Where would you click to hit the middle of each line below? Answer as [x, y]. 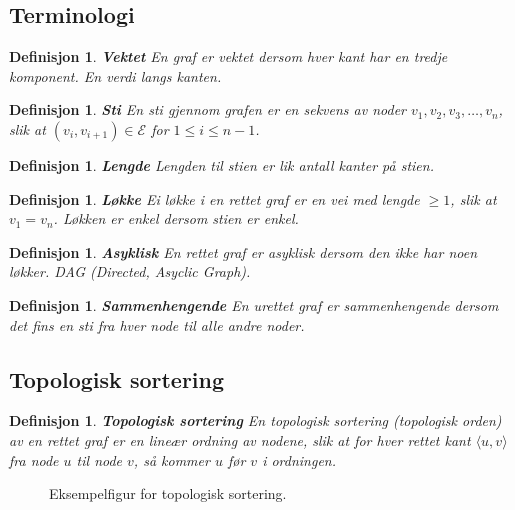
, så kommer [171, 459]
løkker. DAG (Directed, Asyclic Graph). [130, 271]
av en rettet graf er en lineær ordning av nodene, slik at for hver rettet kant [240, 439]
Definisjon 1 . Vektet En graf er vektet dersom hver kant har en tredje [228, 56]
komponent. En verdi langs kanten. [115, 75]
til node [99, 459]
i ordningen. [299, 459]
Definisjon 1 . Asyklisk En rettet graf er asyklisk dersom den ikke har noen [243, 251]
